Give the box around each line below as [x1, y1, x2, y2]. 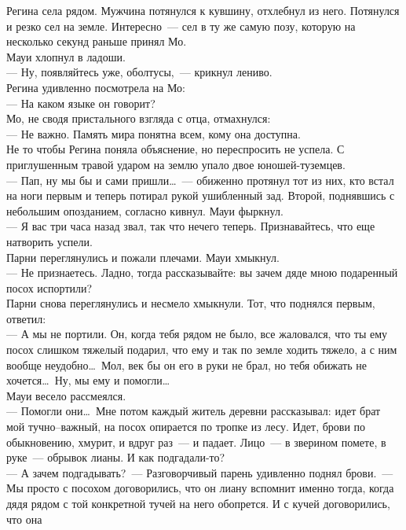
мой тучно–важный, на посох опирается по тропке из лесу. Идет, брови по [6, 418, 366, 435]
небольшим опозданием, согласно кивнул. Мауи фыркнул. [6, 202, 283, 219]
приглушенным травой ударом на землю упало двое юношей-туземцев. [6, 156, 346, 172]
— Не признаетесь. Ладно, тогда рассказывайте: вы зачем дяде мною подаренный [6, 264, 398, 281]
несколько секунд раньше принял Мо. [6, 33, 187, 50]
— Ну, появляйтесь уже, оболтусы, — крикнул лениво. [6, 64, 272, 80]
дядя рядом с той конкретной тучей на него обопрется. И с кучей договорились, [6, 495, 390, 511]
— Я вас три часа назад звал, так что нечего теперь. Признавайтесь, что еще [6, 218, 375, 234]
